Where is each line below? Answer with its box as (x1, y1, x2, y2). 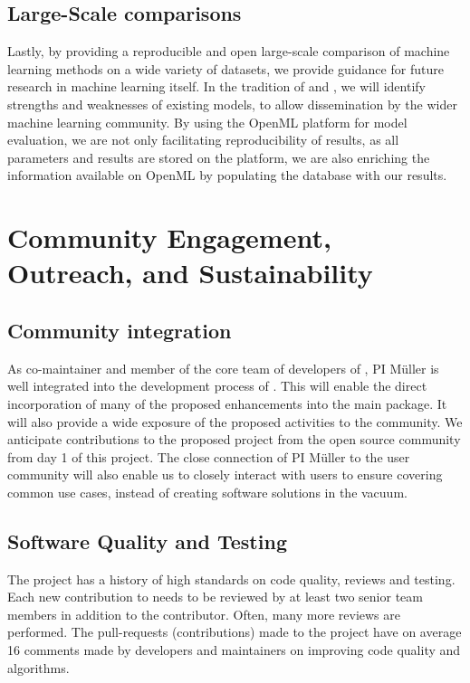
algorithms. (7, 658, 70, 677)
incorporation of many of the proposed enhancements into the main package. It (7, 394, 447, 413)
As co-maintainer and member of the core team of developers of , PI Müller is (7, 358, 439, 377)
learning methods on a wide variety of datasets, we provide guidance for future (7, 59, 444, 78)
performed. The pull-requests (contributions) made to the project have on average (7, 622, 462, 641)
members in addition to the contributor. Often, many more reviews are (7, 604, 400, 623)
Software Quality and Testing (7, 526, 287, 555)
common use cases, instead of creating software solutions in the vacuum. (7, 482, 408, 501)
